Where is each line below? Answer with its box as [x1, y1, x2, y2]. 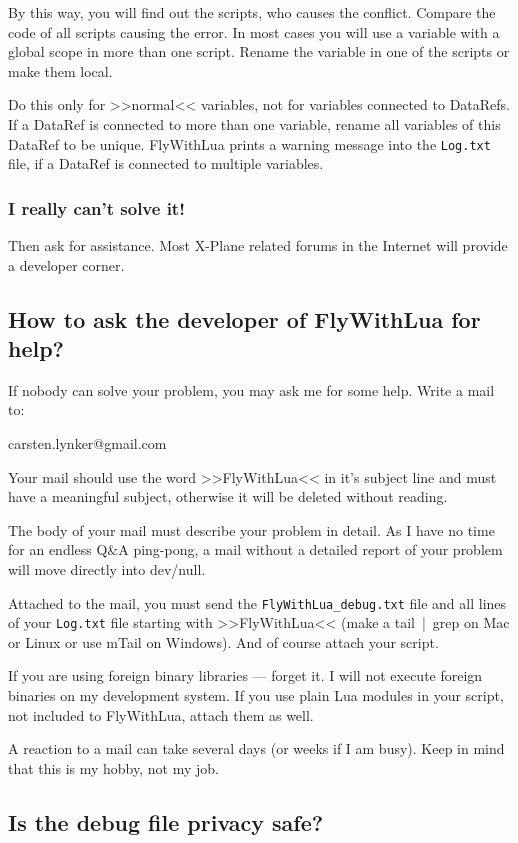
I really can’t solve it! [8, 195, 185, 220]
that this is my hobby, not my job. [8, 757, 219, 778]
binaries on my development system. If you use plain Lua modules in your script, [8, 685, 504, 706]
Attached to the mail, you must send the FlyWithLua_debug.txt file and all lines [8, 592, 507, 613]
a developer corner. [8, 254, 125, 275]
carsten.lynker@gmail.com [8, 433, 167, 453]
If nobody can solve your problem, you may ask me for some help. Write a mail [8, 379, 495, 400]
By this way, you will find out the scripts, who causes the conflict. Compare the [8, 2, 496, 22]
